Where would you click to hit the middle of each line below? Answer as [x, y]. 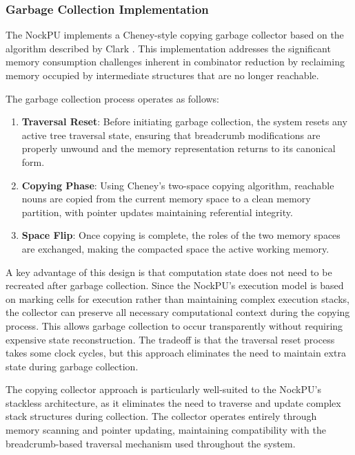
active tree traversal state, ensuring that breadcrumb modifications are [171, 135]
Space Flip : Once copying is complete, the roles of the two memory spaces [181, 235]
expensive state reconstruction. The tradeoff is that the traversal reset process [170, 339]
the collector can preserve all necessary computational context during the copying [178, 312]
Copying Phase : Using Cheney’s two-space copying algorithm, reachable [178, 185]
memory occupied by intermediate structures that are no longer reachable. [162, 75]
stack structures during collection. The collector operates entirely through [161, 416]
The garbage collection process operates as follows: [113, 98]
